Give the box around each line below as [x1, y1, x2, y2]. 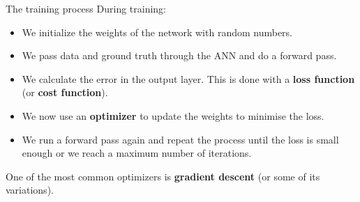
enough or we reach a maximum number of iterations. [22, 146, 252, 160]
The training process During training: [6, 1, 167, 15]
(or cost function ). [22, 85, 108, 100]
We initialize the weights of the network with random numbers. [22, 24, 293, 39]
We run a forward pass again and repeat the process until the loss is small [22, 132, 339, 146]
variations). [6, 182, 54, 197]
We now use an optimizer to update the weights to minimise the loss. [22, 108, 324, 123]
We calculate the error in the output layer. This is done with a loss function [22, 71, 355, 86]
